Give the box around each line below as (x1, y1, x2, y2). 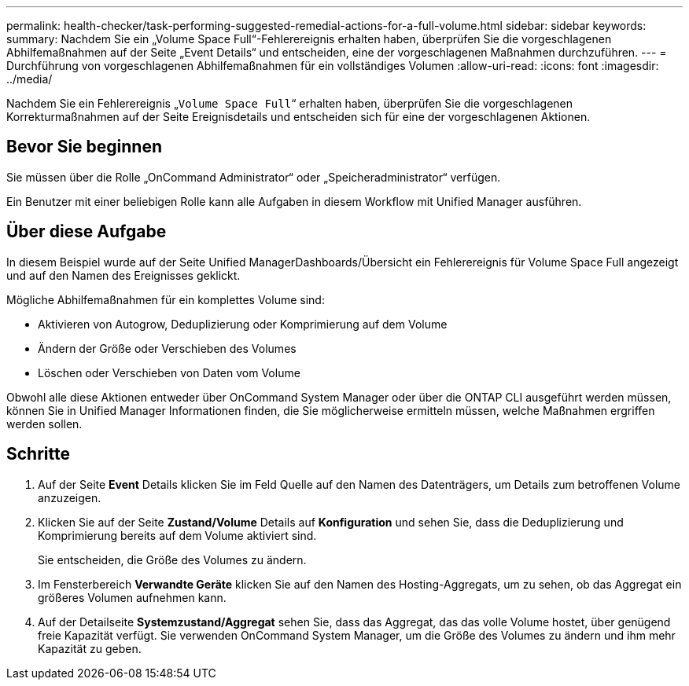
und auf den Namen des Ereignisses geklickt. (6, 268, 241, 282)
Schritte (6, 444, 70, 464)
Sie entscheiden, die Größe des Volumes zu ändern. (38, 552, 307, 567)
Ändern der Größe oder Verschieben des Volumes (38, 341, 297, 355)
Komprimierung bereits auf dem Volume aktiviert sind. (38, 528, 317, 542)
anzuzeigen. (38, 490, 101, 504)
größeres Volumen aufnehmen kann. (38, 590, 227, 604)
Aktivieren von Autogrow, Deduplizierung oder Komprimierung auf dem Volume (38, 317, 448, 331)
